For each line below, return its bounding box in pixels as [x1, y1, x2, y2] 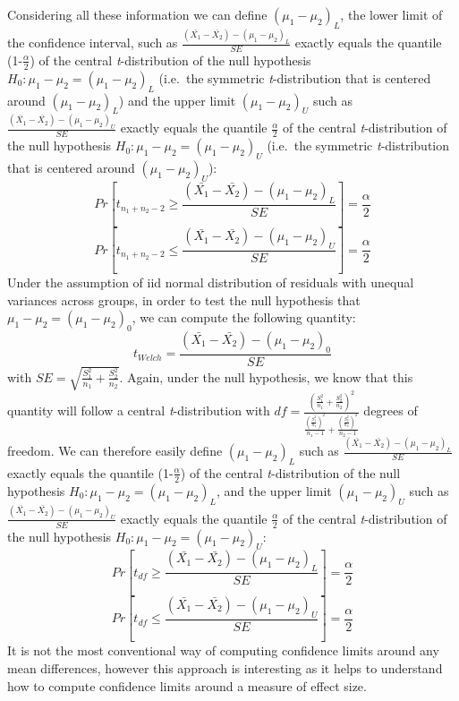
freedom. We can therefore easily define [7, 441, 223, 460]
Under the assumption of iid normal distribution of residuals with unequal [7, 272, 414, 291]
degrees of [363, 401, 418, 420]
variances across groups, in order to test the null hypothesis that [7, 290, 361, 309]
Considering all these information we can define [7, 5, 268, 23]
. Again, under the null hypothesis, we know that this [119, 367, 413, 386]
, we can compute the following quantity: [132, 308, 356, 327]
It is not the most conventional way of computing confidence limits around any [7, 641, 439, 660]
